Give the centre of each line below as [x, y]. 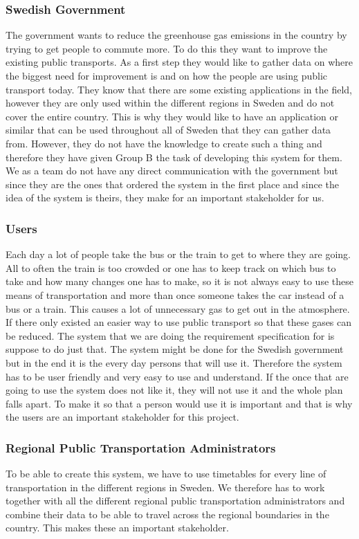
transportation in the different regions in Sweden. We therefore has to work [165, 487]
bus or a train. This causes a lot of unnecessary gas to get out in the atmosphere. [178, 308]
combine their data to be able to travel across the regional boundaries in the [167, 514]
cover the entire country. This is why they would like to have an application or [172, 116]
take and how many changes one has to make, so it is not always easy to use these [179, 281]
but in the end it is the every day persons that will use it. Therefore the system [174, 362]
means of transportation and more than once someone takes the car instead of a [175, 294]
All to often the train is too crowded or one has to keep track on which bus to [171, 267]
